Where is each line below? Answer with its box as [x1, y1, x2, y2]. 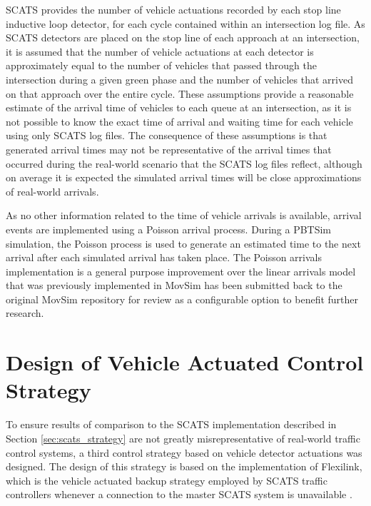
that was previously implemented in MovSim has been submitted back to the [6, 278, 342, 293]
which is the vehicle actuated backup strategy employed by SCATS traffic [6, 472, 327, 487]
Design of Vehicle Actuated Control [6, 348, 364, 377]
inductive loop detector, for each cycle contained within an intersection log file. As [6, 16, 365, 31]
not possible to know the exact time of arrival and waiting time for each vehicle [6, 113, 353, 128]
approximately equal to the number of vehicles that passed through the [6, 58, 317, 73]
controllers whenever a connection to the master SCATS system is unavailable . [6, 487, 352, 502]
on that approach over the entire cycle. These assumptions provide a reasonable [6, 86, 354, 101]
